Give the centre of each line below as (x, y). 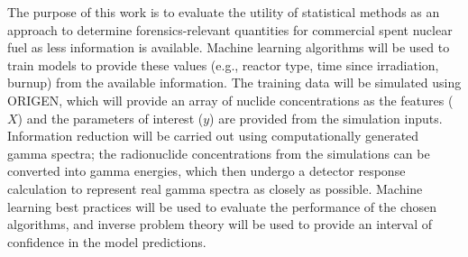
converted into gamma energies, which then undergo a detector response (206, 171)
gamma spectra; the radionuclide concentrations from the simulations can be (219, 153)
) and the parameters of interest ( (110, 118)
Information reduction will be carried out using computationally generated (213, 136)
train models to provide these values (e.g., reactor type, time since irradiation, (223, 64)
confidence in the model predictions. (107, 241)
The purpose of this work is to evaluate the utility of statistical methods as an (224, 12)
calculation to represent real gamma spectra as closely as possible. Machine (215, 188)
